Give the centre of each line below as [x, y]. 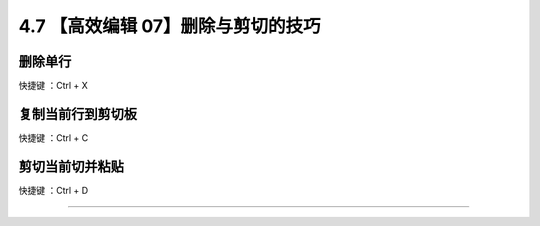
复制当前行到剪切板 [77, 113]
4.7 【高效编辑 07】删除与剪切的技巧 [169, 26]
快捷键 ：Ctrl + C [53, 137]
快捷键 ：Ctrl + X [53, 86]
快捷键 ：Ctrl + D [53, 190]
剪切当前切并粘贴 [71, 166]
